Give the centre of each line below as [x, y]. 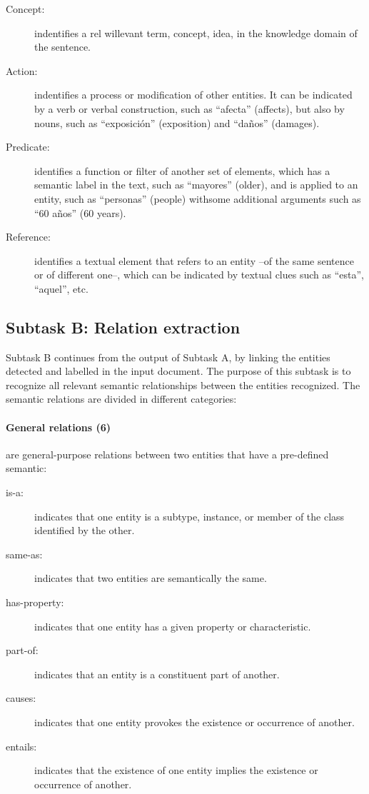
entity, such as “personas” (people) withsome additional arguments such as [198, 198]
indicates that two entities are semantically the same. [151, 578]
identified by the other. [85, 530]
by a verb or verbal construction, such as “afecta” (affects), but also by [189, 108]
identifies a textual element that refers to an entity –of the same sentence [194, 260]
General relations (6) [58, 427]
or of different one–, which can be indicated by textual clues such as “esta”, [199, 275]
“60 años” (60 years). [80, 212]
